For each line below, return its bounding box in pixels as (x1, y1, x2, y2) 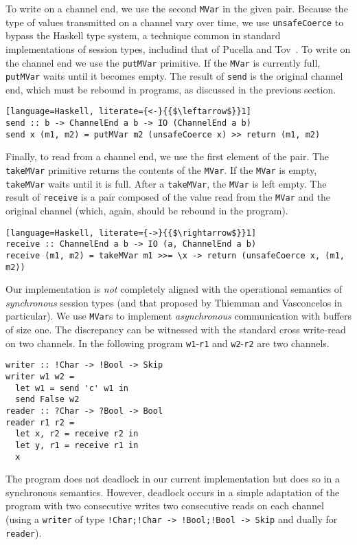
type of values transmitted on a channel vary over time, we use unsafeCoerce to (5, 14, 344, 29)
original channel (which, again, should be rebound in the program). (5, 203, 288, 217)
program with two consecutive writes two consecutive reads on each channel (5, 498, 324, 513)
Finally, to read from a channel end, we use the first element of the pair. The (5, 149, 330, 164)
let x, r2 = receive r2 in (15, 429, 139, 439)
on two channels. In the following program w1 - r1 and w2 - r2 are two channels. (5, 335, 330, 350)
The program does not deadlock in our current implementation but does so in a (5, 471, 340, 486)
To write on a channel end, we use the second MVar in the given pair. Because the (5, 1, 348, 15)
